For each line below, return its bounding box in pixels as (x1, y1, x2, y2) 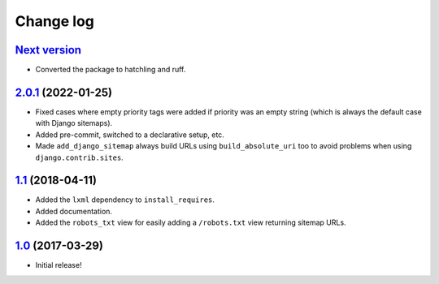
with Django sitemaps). (35, 118, 113, 128)
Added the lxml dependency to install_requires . (35, 195, 215, 204)
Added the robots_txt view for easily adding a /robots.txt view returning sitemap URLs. (35, 217, 346, 227)
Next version (15, 43, 81, 57)
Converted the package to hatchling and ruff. (35, 65, 186, 75)
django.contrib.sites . (35, 153, 124, 162)
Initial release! (35, 260, 82, 270)
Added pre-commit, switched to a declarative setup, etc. (35, 130, 225, 140)
